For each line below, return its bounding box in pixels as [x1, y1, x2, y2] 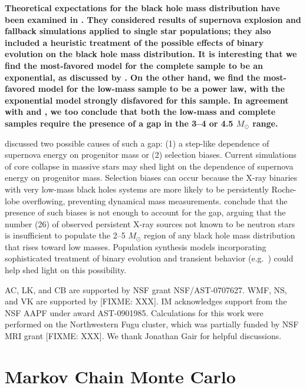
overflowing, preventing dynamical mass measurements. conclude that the [22, 194, 288, 207]
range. [252, 117, 278, 129]
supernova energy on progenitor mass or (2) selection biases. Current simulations [5, 148, 297, 161]
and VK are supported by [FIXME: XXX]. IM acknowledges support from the [5, 295, 287, 307]
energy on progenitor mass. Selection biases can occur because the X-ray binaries [5, 171, 298, 184]
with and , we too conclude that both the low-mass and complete [5, 105, 276, 118]
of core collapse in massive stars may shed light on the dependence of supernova [5, 160, 294, 172]
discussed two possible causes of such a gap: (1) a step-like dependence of [5, 137, 269, 149]
